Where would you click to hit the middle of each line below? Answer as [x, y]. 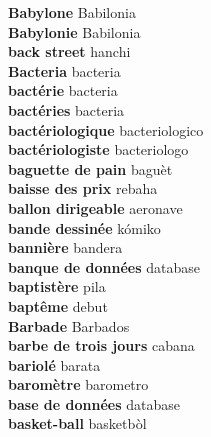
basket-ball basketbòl [77, 423]
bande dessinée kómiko [84, 227]
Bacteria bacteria [64, 70]
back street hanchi [69, 51]
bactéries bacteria [66, 109]
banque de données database [104, 266]
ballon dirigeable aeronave [95, 207]
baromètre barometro [78, 384]
